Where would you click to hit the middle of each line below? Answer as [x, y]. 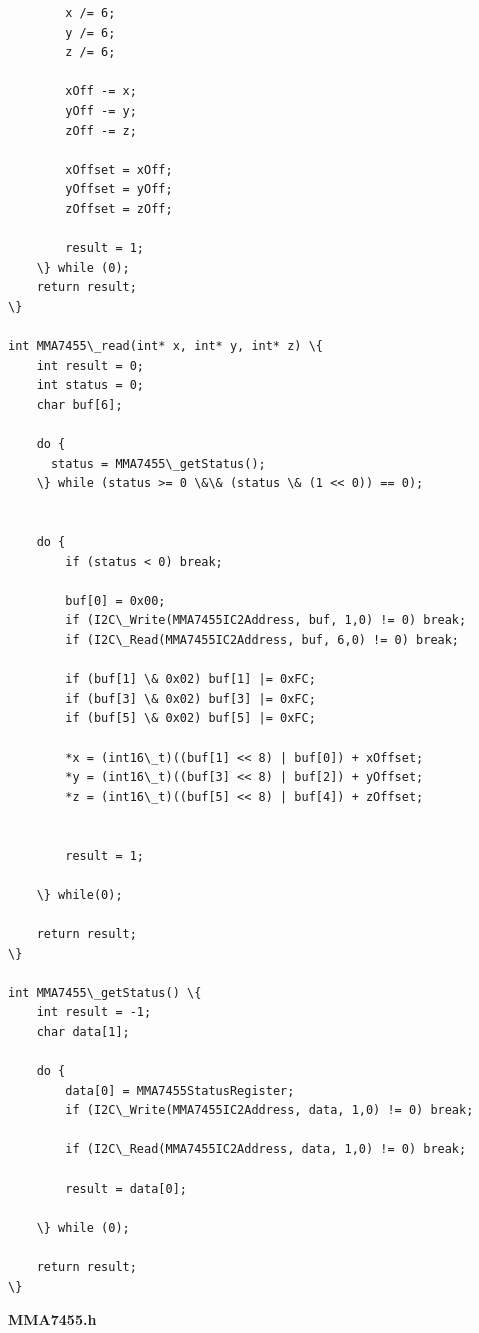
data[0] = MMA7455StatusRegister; [180, 1090]
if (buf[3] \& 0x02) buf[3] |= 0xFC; [190, 698]
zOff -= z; [101, 130]
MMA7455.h [52, 1319]
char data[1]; [83, 1031]
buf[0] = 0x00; [115, 600]
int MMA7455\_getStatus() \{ [105, 992]
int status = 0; [90, 385]
